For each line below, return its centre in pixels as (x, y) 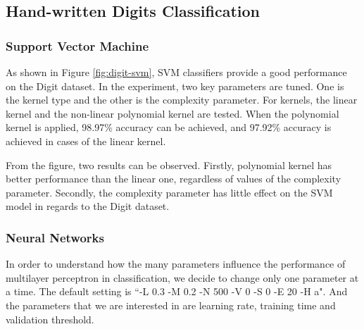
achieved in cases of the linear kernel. (86, 141)
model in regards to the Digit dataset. (88, 206)
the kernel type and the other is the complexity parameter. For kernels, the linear (182, 100)
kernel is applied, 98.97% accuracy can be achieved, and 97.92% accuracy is (169, 127)
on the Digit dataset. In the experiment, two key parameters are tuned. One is (175, 86)
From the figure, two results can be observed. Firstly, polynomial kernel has (169, 164)
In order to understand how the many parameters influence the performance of (176, 264)
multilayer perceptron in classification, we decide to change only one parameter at (182, 277)
